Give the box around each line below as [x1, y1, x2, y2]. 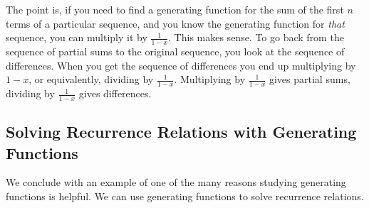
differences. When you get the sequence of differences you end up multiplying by [6, 58, 356, 72]
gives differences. [78, 86, 152, 101]
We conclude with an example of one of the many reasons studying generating [6, 175, 346, 190]
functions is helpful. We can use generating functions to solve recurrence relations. [6, 189, 364, 204]
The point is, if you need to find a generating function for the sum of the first [6, 2, 344, 16]
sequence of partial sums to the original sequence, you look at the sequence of [6, 44, 345, 59]
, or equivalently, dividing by [28, 72, 154, 87]
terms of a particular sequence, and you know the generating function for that [6, 16, 345, 31]
